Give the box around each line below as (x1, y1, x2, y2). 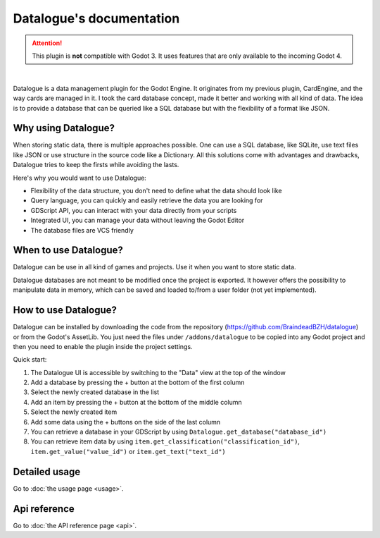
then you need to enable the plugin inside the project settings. (13, 342, 193, 350)
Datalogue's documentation (13, 11, 180, 26)
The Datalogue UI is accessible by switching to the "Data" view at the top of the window (30, 368, 286, 377)
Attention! (32, 39, 63, 47)
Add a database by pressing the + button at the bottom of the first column (30, 378, 245, 387)
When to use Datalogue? (13, 244, 123, 257)
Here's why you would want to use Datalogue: (13, 173, 147, 182)
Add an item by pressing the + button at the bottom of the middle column (30, 398, 242, 406)
